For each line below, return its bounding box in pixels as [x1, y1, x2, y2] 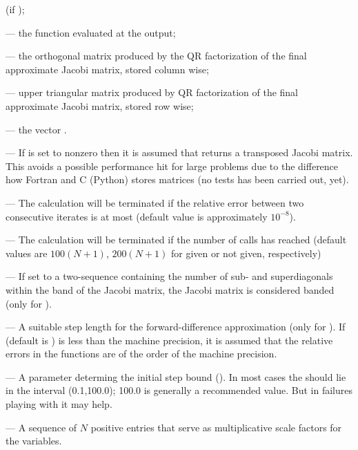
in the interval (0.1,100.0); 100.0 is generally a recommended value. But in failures [6, 383, 352, 397]
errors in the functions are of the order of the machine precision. [6, 346, 277, 361]
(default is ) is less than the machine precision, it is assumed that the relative [6, 332, 333, 347]
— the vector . [6, 122, 67, 136]
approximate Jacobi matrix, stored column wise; [6, 62, 209, 76]
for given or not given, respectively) [170, 245, 321, 260]
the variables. [6, 433, 62, 448]
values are [6, 245, 48, 260]
